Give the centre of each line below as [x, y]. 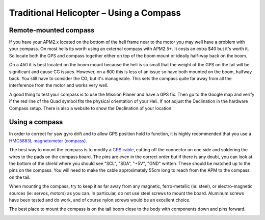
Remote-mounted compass [52, 30]
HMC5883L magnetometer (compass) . [48, 140]
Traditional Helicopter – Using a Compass [95, 13]
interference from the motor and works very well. [59, 85]
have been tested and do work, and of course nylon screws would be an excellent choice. [100, 200]
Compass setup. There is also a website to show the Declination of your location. [91, 108]
